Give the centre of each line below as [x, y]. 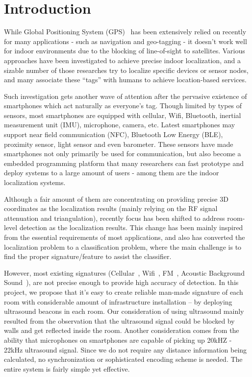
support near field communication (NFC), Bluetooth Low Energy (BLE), [113, 134]
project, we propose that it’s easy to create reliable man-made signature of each [124, 292]
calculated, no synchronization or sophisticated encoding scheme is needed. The [123, 359]
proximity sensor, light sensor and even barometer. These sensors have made [119, 144]
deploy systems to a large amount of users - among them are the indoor [112, 173]
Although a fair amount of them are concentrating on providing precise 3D [116, 199]
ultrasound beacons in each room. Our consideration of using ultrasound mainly [124, 311]
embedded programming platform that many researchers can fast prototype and [124, 163]
